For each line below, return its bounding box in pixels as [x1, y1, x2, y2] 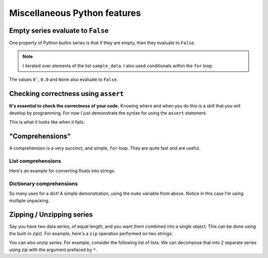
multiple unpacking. [9, 197, 50, 203]
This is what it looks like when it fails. [9, 119, 85, 125]
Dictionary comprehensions [9, 180, 78, 187]
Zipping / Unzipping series [9, 210, 93, 219]
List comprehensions [9, 157, 62, 164]
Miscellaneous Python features [9, 7, 141, 18]
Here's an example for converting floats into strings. [9, 168, 116, 173]
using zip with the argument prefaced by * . [9, 247, 97, 253]
